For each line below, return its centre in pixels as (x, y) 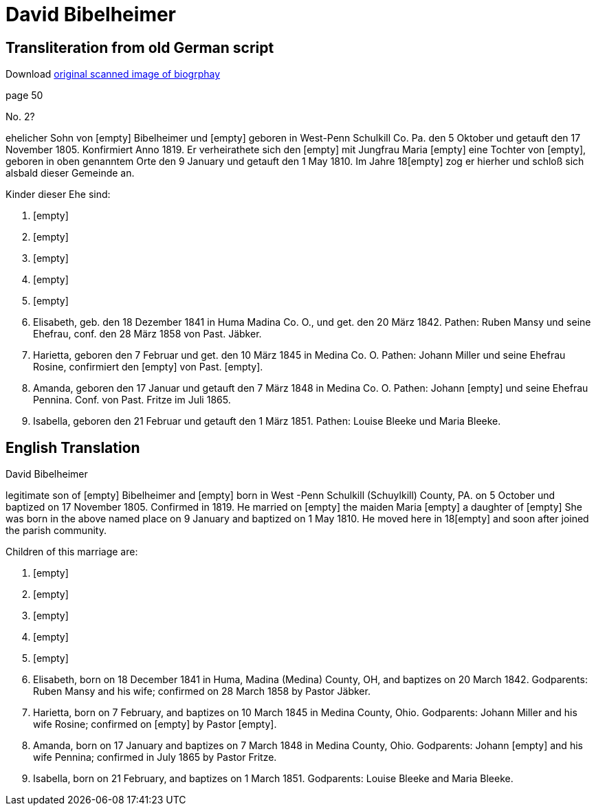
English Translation (73, 447)
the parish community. (56, 531)
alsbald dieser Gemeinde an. (70, 173)
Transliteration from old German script (140, 47)
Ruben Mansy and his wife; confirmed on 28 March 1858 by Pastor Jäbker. (202, 691)
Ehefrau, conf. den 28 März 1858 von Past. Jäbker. (147, 334)
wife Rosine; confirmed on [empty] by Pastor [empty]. (155, 724)
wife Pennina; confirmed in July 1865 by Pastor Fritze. (155, 757)
